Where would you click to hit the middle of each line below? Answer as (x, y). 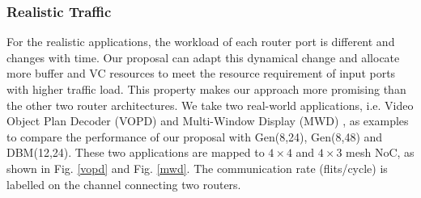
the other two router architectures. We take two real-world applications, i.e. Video (210, 105)
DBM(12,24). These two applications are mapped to (136, 152)
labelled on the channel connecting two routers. (124, 184)
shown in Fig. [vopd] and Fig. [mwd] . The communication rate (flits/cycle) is (197, 168)
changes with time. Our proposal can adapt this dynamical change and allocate (203, 57)
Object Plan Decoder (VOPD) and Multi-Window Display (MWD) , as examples (208, 121)
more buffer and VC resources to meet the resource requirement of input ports (201, 73)
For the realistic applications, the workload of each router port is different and (201, 42)
